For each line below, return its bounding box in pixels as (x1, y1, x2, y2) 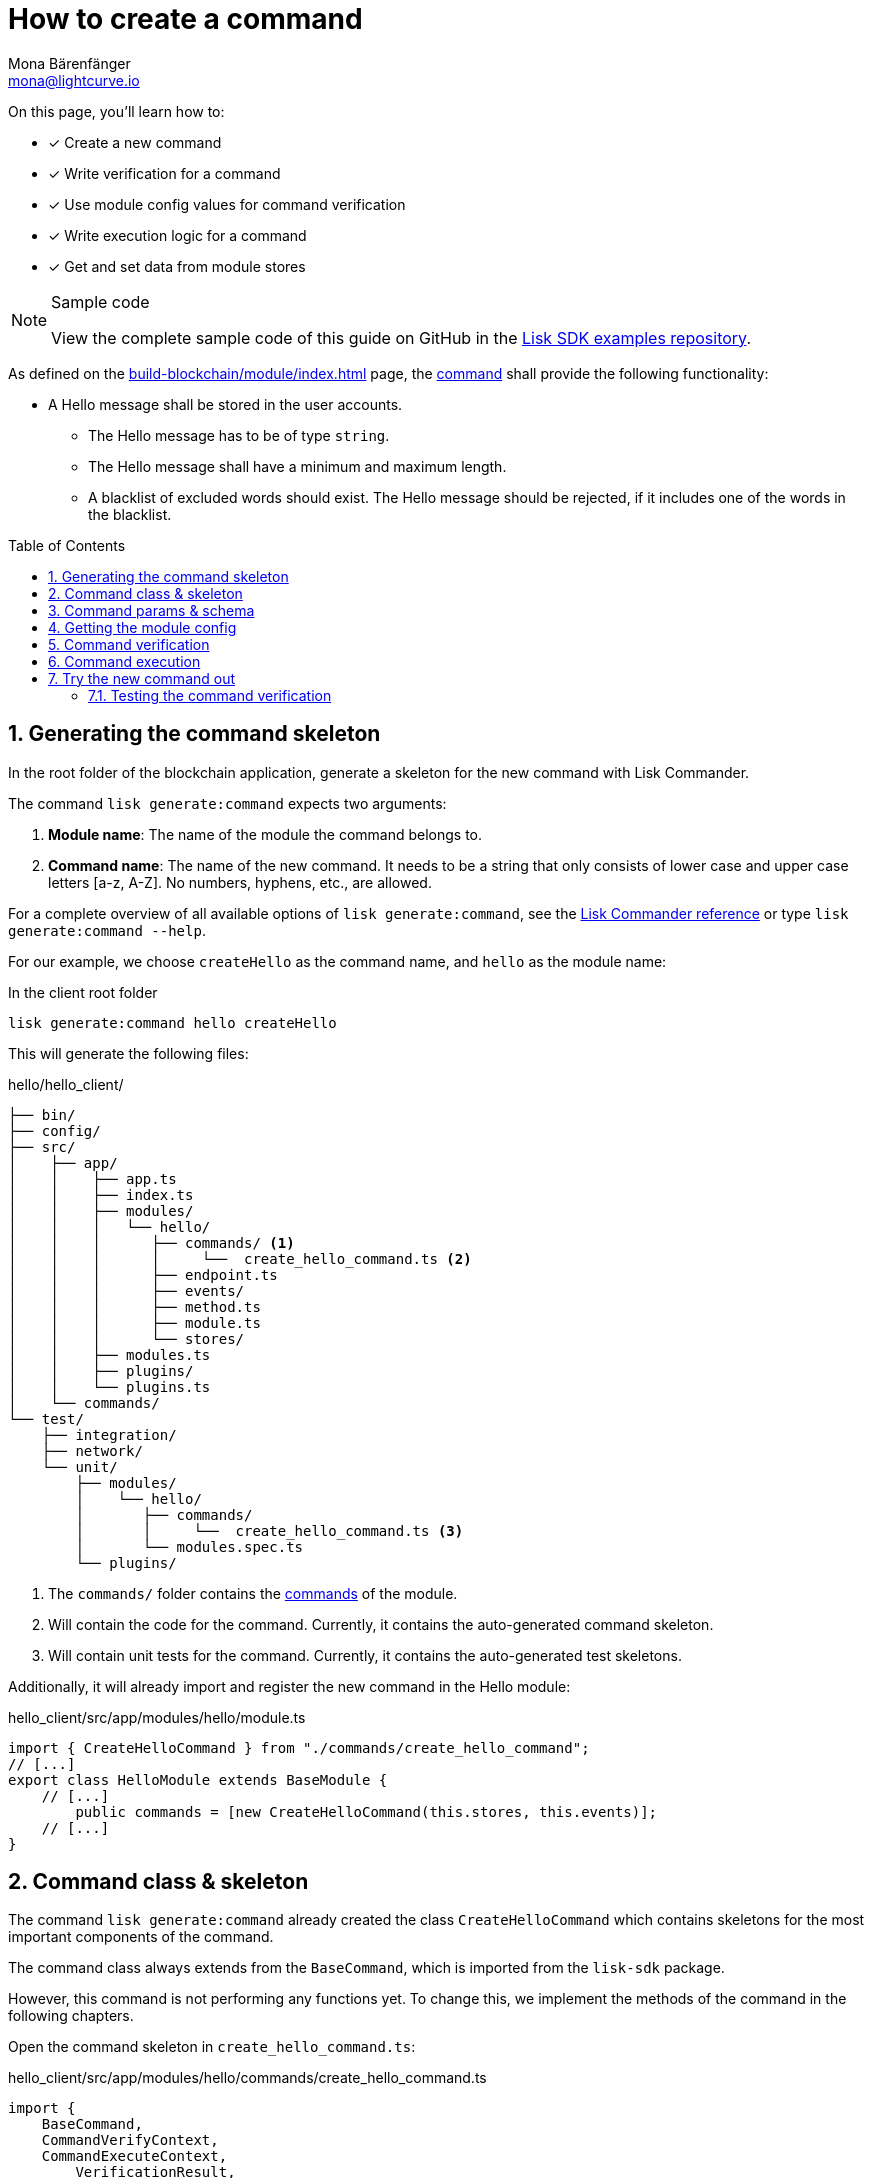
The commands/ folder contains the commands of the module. (48, 1584, 458, 1602)
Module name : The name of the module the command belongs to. (48, 825, 483, 843)
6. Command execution (48, 652, 201, 670)
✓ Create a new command (48, 133, 222, 151)
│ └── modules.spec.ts (75, 1538, 304, 1555)
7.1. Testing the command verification (88, 686, 332, 704)
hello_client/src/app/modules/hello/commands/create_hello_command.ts (8, 2069, 487, 2087)
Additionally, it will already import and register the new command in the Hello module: (8, 1677, 571, 1695)
